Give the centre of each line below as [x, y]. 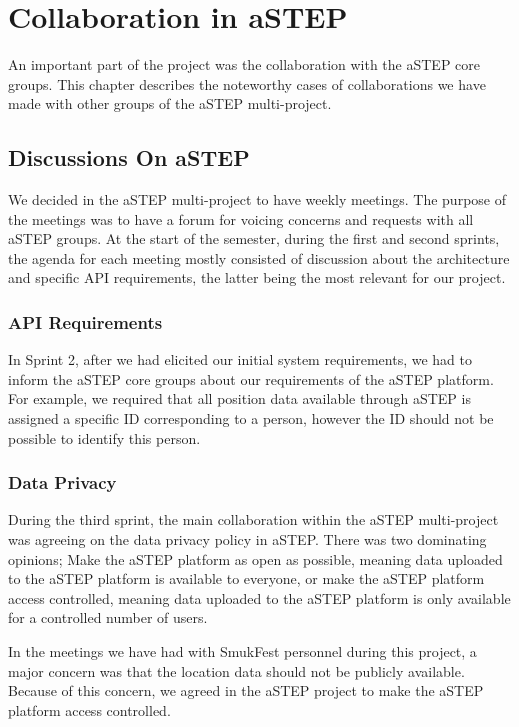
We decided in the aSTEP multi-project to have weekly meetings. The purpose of [257, 199]
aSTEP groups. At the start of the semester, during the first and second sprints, [254, 238]
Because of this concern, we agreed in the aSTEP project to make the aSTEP [246, 690]
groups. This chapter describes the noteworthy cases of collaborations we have [247, 83]
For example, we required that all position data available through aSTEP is [239, 398]
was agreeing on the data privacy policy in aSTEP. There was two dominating [247, 539]
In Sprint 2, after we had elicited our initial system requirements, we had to [240, 359]
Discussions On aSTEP [129, 157]
